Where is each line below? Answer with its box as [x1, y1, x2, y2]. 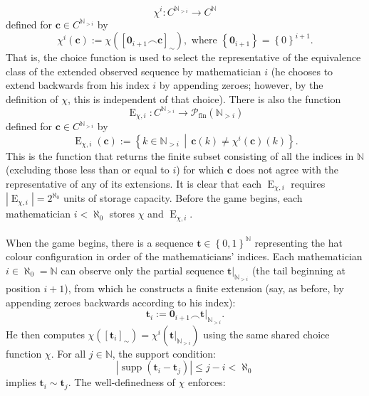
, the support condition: [112, 346, 216, 360]
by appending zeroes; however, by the [159, 77, 323, 92]
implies [6, 375, 36, 390]
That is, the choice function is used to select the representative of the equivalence [6, 50, 361, 65]
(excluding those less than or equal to [6, 162, 170, 177]
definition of [6, 91, 58, 106]
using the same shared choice [203, 326, 330, 341]
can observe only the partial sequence [61, 262, 224, 277]
